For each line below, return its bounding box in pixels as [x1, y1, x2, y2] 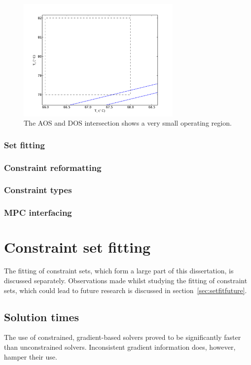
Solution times [4, 309, 79, 324]
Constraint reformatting [4, 161, 102, 173]
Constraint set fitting [4, 237, 151, 257]
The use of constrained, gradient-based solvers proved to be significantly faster [4, 332, 241, 342]
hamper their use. [4, 351, 57, 362]
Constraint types [4, 184, 72, 196]
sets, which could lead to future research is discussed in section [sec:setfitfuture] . [4, 285, 247, 295]
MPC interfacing [4, 206, 72, 219]
